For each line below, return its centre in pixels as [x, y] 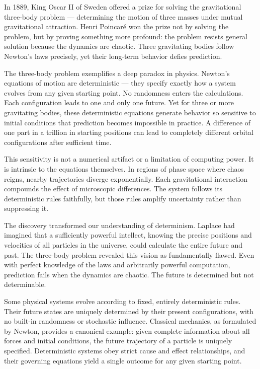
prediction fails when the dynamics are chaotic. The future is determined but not [129, 274]
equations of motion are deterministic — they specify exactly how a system [120, 83]
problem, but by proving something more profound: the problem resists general [126, 36]
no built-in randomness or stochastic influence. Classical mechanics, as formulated [130, 321]
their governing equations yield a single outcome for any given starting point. [123, 360]
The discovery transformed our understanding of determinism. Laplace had [119, 225]
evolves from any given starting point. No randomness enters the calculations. [124, 92]
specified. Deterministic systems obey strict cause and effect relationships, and [125, 350]
